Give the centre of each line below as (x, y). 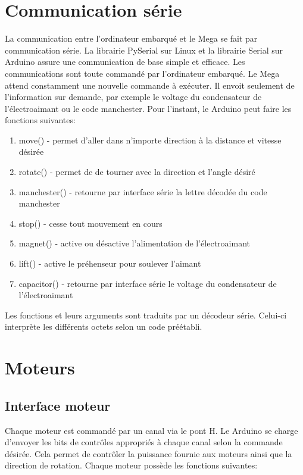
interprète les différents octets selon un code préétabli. (104, 326)
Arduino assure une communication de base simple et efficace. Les (125, 62)
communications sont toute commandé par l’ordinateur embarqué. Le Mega (142, 73)
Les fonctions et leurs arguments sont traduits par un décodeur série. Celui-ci (146, 315)
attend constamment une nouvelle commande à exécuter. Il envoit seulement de (150, 85)
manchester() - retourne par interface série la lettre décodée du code (143, 191)
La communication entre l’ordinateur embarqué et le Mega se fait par (131, 38)
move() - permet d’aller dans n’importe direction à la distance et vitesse (150, 140)
